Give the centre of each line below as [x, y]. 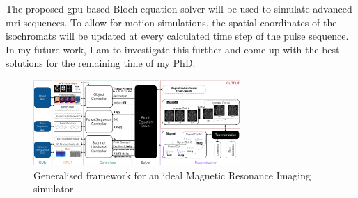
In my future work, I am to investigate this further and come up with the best [173, 49]
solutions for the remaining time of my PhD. [101, 63]
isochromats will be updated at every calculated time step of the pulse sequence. [177, 36]
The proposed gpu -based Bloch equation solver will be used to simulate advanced [179, 8]
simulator [54, 189]
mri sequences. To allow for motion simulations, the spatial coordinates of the [171, 22]
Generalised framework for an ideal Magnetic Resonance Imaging [172, 175]
